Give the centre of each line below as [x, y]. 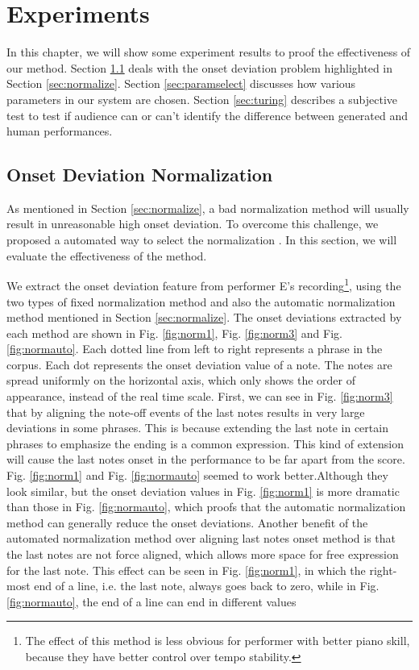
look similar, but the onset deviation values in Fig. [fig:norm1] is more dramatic [203, 491]
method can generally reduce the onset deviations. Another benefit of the [187, 522]
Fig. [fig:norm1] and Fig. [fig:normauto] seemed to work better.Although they [197, 475]
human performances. [60, 131]
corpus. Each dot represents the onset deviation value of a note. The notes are [199, 364]
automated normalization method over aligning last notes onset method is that [201, 538]
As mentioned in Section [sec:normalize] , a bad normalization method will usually [208, 208]
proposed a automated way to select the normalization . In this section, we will [202, 240]
